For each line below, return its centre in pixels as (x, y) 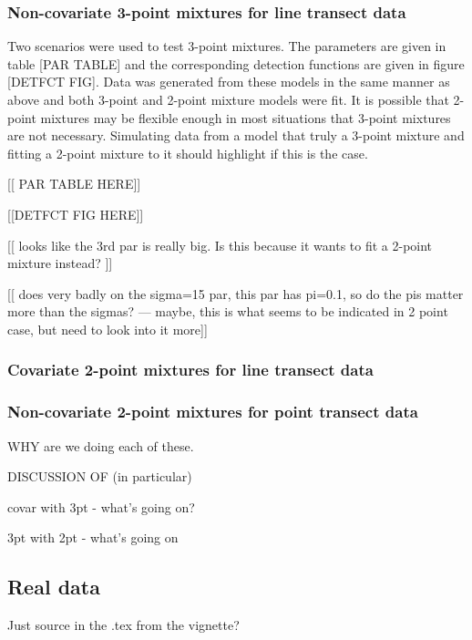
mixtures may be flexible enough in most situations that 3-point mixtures (246, 117)
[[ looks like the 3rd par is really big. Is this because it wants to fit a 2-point (220, 245)
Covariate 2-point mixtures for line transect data (190, 370)
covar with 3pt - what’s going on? (101, 506)
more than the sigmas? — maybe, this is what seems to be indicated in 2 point (228, 311)
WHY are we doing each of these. (101, 445)
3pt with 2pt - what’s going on (93, 537)
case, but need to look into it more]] (108, 329)
